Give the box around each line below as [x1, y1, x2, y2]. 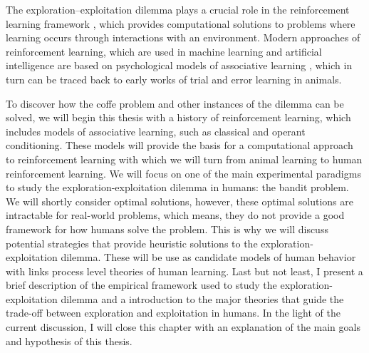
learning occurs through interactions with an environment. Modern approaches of [6, 30, 360, 45]
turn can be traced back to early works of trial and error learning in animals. [6, 71, 342, 86]
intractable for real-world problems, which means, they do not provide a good [6, 208, 345, 222]
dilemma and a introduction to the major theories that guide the [61, 291, 344, 306]
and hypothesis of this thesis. [6, 333, 132, 348]
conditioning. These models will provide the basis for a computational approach [6, 138, 353, 153]
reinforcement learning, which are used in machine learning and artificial [6, 44, 322, 58]
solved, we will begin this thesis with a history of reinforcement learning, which [6, 110, 351, 125]
